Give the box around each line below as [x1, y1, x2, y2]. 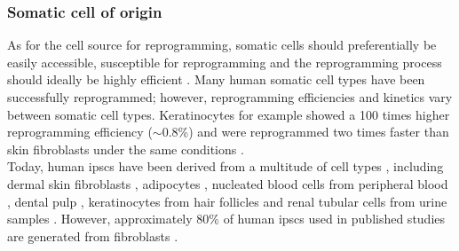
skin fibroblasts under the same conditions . [7, 139, 244, 158]
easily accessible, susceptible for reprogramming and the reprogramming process [7, 52, 442, 71]
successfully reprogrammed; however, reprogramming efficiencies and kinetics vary [7, 88, 453, 106]
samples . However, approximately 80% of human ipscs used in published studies [7, 209, 446, 228]
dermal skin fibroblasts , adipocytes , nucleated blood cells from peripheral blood [7, 174, 448, 192]
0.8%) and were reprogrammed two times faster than [162, 122, 449, 141]
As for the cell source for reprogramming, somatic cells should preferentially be [7, 35, 437, 54]
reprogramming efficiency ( [7, 122, 153, 141]
